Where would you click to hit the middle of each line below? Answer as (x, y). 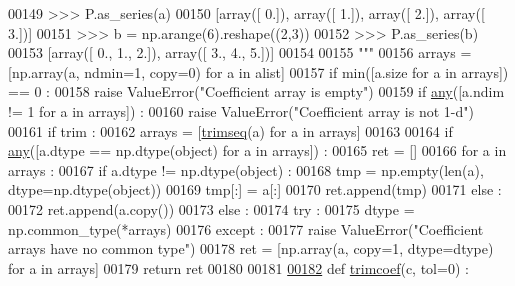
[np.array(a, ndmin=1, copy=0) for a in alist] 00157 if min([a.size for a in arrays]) (258, 71)
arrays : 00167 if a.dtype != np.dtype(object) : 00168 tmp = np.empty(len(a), (246, 169)
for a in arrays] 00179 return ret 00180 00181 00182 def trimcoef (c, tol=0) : (238, 267)
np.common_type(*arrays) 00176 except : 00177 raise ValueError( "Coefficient (246, 228)
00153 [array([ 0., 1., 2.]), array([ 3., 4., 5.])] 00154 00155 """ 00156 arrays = (240, 52)
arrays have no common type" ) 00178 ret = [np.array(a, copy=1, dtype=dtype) (251, 248)
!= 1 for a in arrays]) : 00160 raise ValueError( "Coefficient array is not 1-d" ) (241, 110)
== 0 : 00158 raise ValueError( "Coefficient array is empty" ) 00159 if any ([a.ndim (256, 91)
